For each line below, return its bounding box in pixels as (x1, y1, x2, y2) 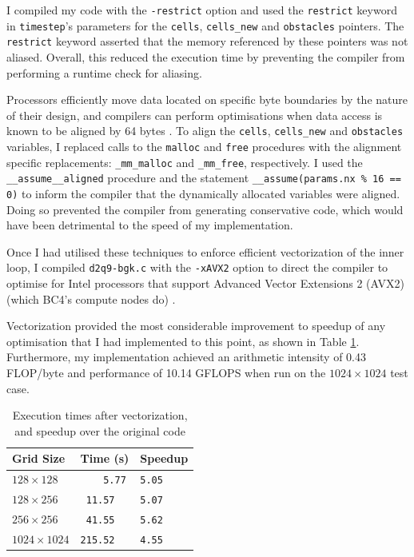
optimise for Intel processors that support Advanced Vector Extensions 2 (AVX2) (6, 275, 404, 292)
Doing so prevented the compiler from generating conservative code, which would (6, 201, 404, 217)
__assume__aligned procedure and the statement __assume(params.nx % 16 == (6, 169, 401, 186)
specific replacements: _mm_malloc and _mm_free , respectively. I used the (6, 153, 363, 170)
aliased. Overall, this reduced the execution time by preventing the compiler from (6, 48, 405, 65)
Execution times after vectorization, (12, 407, 188, 424)
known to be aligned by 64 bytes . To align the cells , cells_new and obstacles (6, 122, 404, 139)
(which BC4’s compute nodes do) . (6, 290, 176, 307)
